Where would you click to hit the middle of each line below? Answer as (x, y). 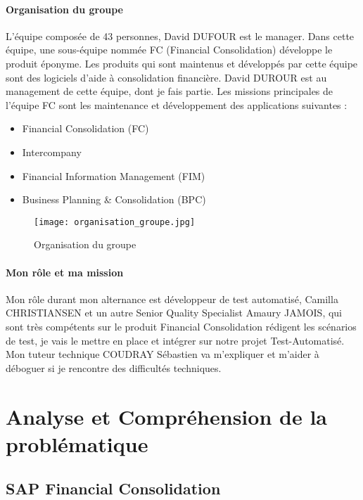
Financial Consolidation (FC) (85, 128)
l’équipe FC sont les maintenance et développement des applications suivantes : (177, 104)
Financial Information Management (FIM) (114, 175)
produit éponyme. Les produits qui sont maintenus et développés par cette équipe (182, 63)
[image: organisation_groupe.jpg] (115, 222)
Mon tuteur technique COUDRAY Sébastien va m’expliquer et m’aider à (163, 354)
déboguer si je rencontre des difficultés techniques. (114, 367)
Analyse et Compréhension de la (166, 416)
